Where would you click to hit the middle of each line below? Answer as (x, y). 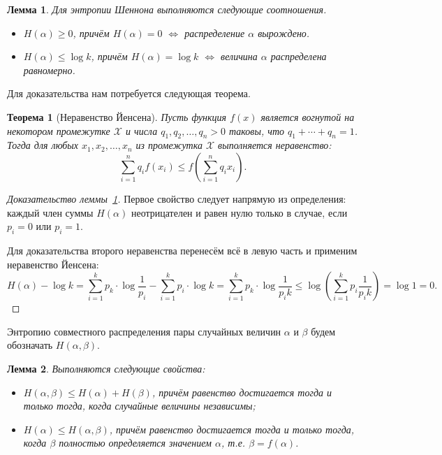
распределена (299, 56)
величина (239, 56)
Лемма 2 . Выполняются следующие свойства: (106, 368)
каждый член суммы (50, 212)
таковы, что (257, 130)
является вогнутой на (308, 116)
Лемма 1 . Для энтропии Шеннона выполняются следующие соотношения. (167, 9)
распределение (215, 32)
